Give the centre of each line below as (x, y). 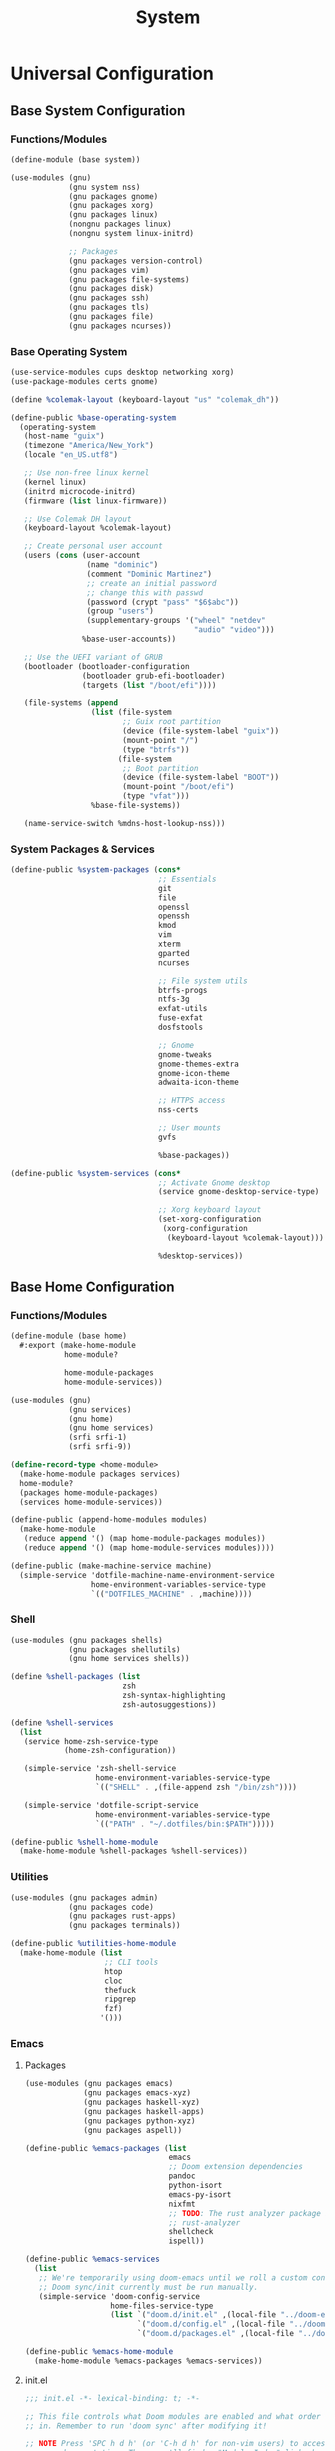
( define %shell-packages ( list (75, 1677)
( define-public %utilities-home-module (93, 1944)
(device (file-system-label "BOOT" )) (200, 777)
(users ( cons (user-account (82, 556)
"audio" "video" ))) (234, 630)
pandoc (182, 2176)
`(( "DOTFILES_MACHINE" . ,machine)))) (171, 1594)
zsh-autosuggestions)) (169, 1704)
